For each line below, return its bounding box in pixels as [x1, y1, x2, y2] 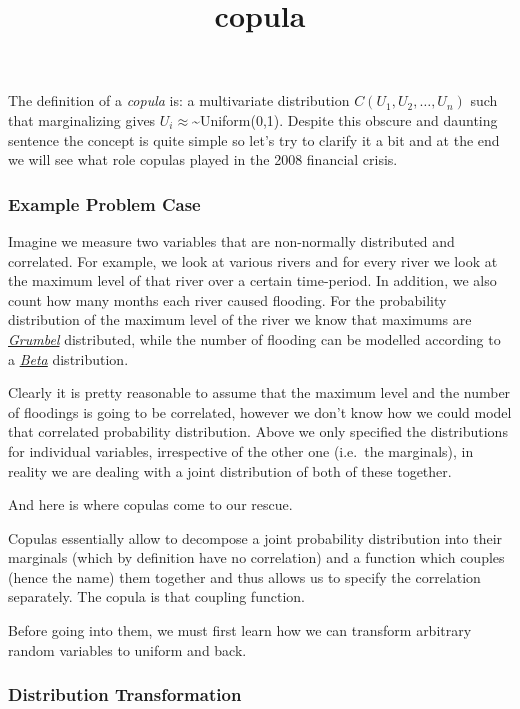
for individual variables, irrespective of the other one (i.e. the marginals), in [8, 440, 474, 461]
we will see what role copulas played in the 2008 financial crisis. [8, 149, 398, 170]
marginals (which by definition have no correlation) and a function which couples [8, 547, 505, 568]
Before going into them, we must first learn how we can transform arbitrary [8, 620, 472, 641]
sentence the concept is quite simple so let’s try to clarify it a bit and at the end [8, 129, 500, 150]
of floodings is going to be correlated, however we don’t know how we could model [8, 401, 512, 422]
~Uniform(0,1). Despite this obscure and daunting [192, 109, 498, 130]
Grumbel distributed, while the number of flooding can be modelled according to [8, 328, 501, 349]
